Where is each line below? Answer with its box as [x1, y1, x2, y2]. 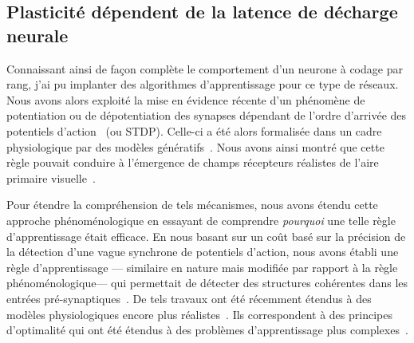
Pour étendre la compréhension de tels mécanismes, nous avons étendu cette [6, 196, 378, 213]
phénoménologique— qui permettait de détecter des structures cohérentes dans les [6, 274, 408, 291]
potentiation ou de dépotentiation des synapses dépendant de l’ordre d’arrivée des [6, 107, 407, 124]
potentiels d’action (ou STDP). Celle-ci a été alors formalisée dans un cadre [6, 122, 382, 139]
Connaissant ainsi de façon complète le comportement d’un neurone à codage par [6, 60, 403, 77]
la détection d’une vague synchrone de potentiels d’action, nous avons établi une [6, 243, 399, 260]
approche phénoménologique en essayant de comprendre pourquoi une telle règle [6, 211, 396, 228]
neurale [6, 22, 69, 47]
